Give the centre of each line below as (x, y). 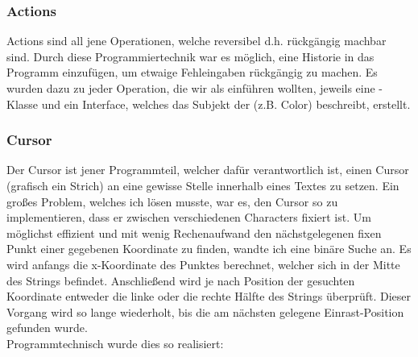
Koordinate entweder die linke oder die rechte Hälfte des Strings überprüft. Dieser (209, 296)
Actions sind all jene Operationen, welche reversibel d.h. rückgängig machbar (197, 41)
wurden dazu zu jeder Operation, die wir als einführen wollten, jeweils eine (191, 88)
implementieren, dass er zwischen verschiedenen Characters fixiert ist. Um (189, 217)
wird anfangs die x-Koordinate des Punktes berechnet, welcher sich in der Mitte (203, 264)
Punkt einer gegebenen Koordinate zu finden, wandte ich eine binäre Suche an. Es (209, 249)
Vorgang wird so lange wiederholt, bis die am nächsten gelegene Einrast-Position (205, 311)
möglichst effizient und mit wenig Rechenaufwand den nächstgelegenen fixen (194, 232)
